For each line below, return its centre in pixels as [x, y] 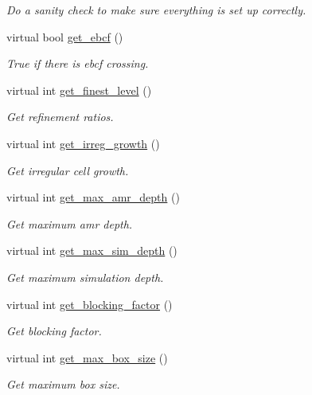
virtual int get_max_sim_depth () [92, 250]
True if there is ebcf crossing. [78, 63]
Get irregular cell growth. [68, 170]
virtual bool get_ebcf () [65, 36]
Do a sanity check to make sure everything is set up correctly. [156, 10]
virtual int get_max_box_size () [87, 357]
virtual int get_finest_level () [79, 90]
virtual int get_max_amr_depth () [93, 197]
